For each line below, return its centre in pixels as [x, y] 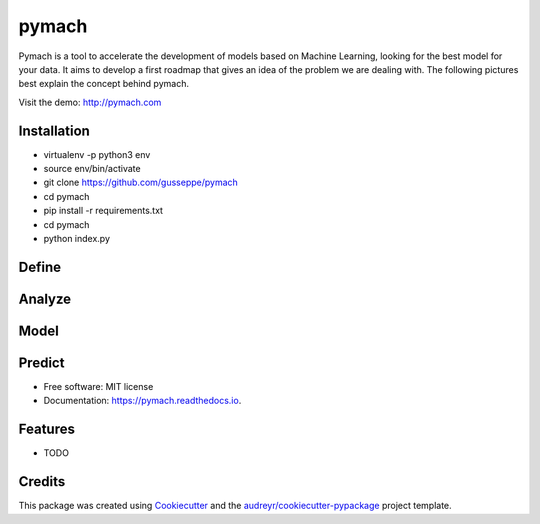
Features [46, 429]
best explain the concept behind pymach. [104, 84]
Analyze [45, 298]
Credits [42, 481]
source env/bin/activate [92, 169]
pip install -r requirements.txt [103, 211]
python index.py [76, 238]
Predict [41, 362]
